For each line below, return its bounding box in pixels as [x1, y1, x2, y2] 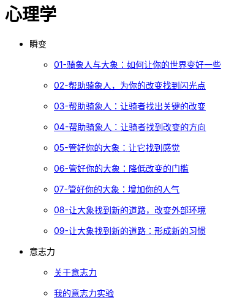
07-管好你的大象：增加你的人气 [54, 183, 179, 194]
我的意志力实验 [54, 287, 114, 298]
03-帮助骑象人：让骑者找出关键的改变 [54, 100, 206, 111]
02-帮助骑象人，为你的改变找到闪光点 [54, 79, 206, 90]
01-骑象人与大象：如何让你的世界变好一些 [54, 59, 221, 70]
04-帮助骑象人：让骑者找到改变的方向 [54, 121, 206, 132]
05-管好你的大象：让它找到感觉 [54, 142, 180, 153]
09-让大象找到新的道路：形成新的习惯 [54, 225, 206, 236]
